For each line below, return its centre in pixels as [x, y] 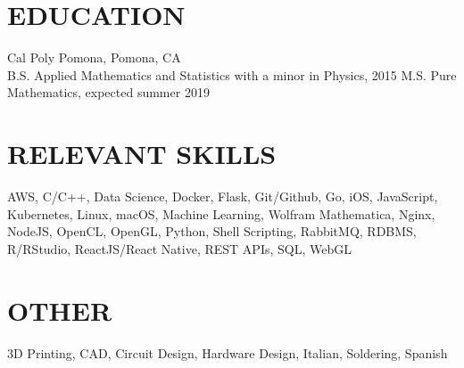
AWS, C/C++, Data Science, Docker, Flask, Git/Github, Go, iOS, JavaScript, [223, 196]
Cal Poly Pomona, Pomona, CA [94, 57]
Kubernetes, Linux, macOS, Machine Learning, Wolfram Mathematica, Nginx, [221, 213]
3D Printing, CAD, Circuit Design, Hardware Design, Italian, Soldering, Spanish [228, 352]
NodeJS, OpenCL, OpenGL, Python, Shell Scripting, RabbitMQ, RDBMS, [212, 231]
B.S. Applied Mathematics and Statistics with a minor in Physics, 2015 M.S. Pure [232, 74]
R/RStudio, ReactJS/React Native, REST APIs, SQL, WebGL [179, 248]
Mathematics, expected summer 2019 [108, 92]
